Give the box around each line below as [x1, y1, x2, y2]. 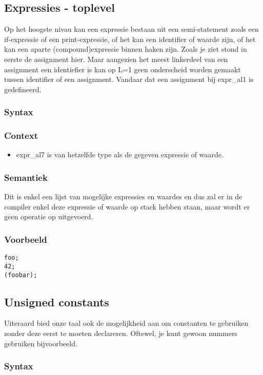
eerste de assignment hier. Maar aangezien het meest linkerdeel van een [4, 53, 228, 64]
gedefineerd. [4, 84, 42, 94]
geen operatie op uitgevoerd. [4, 211, 93, 222]
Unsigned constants [4, 294, 109, 309]
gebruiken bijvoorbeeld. [4, 338, 77, 348]
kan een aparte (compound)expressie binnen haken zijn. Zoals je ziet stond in [4, 44, 247, 54]
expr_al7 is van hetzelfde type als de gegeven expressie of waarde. [16, 149, 224, 160]
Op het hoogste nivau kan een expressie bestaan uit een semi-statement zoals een [4, 24, 259, 34]
